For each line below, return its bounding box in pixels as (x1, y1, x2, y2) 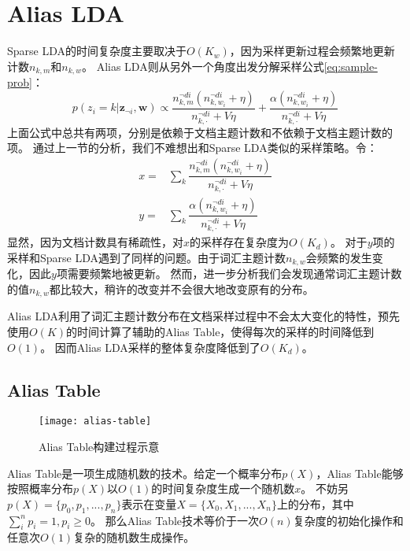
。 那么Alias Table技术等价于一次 (90, 512, 260, 528)
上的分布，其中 (276, 495, 354, 512)
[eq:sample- (323, 57, 378, 74)
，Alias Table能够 (316, 464, 404, 481)
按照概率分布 (7, 480, 73, 497)
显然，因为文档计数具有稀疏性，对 (7, 234, 183, 250)
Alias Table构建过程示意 (39, 438, 160, 455)
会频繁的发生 (305, 249, 372, 265)
